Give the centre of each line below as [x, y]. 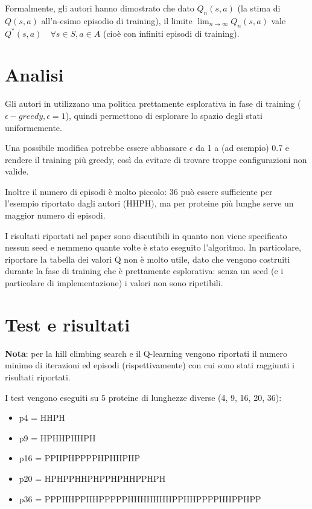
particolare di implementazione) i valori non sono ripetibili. [114, 283]
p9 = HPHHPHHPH [57, 437]
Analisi [34, 75]
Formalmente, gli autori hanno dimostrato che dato [100, 8]
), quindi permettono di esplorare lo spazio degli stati [164, 115]
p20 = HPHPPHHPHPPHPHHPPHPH [92, 478]
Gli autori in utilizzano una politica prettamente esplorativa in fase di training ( [153, 104]
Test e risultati [68, 324]
